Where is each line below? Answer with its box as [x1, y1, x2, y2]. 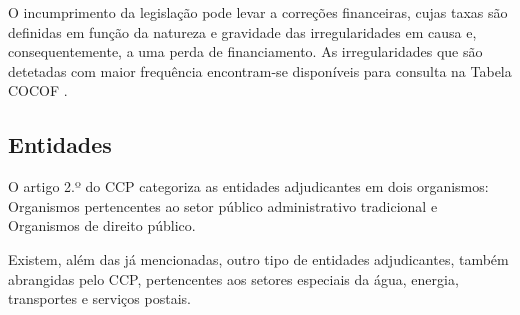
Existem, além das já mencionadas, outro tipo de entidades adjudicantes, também [8, 248, 509, 269]
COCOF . [8, 80, 68, 101]
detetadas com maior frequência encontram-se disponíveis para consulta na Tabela [8, 60, 512, 81]
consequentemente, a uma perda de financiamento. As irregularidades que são [8, 41, 483, 62]
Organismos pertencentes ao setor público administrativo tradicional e [8, 195, 438, 216]
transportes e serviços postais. [8, 288, 191, 309]
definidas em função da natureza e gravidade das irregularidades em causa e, [8, 21, 477, 42]
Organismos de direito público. [8, 215, 196, 236]
